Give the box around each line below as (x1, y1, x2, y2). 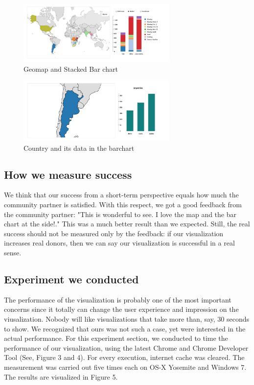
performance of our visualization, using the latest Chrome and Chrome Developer (4, 342, 249, 353)
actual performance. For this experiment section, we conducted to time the (4, 333, 228, 343)
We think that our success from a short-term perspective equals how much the (4, 190, 239, 200)
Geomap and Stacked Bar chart (23, 63, 118, 74)
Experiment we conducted (4, 271, 139, 286)
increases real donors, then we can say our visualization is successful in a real (4, 238, 235, 248)
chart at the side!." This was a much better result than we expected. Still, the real (4, 219, 250, 229)
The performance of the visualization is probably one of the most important (4, 294, 231, 304)
